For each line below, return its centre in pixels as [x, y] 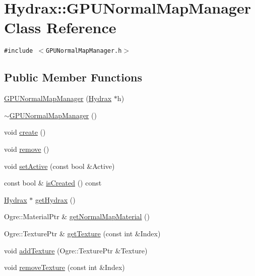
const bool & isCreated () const [53, 183]
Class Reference [60, 27]
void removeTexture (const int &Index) [65, 267]
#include [19, 51]
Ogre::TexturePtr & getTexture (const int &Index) [82, 233]
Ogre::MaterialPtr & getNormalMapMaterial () [77, 216]
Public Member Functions [73, 77]
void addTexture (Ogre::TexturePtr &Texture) [76, 250]
